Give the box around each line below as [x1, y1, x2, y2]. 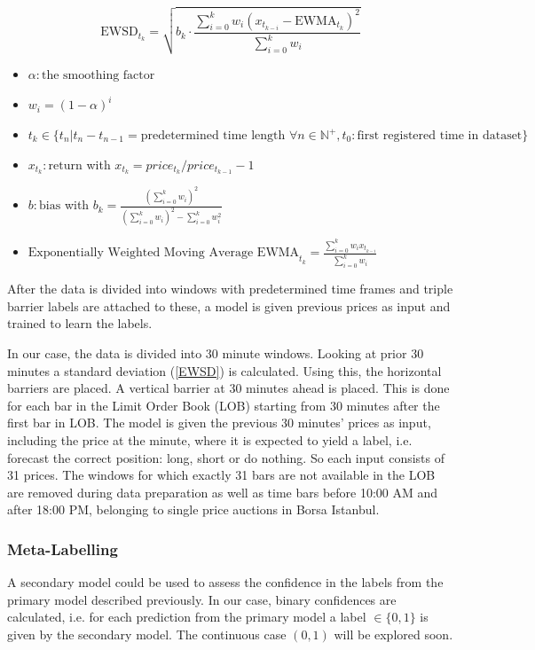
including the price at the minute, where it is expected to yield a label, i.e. [7, 430, 413, 449]
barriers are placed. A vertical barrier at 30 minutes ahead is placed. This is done [7, 379, 450, 397]
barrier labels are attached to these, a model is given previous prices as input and [7, 296, 451, 315]
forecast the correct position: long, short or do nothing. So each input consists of [7, 448, 445, 466]
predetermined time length [140, 129, 286, 143]
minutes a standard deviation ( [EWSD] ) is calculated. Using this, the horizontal [7, 361, 442, 380]
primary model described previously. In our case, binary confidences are [7, 590, 397, 608]
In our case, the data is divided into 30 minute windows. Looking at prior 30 [7, 343, 424, 362]
